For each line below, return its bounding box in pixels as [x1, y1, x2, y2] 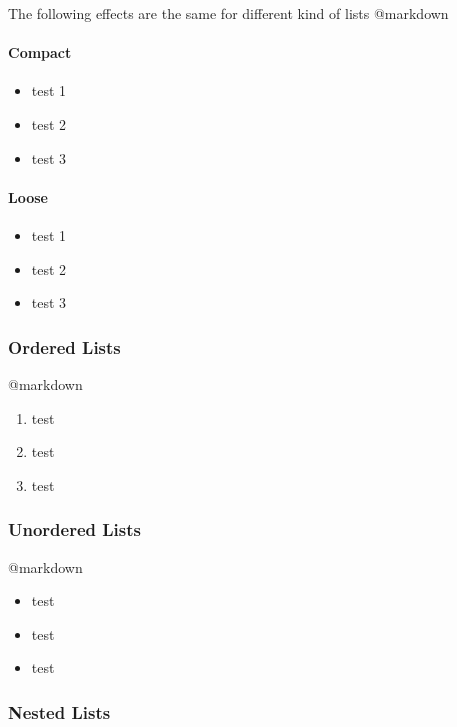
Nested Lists [8, 699, 111, 724]
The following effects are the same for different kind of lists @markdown [8, 3, 449, 23]
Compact [8, 42, 72, 63]
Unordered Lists [8, 517, 141, 542]
